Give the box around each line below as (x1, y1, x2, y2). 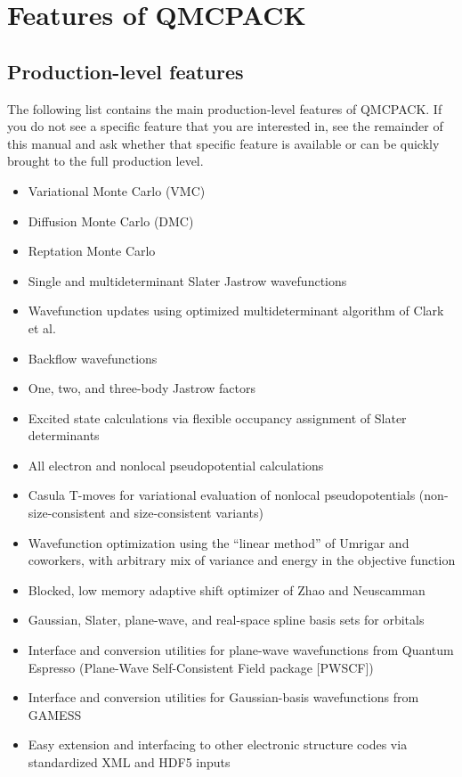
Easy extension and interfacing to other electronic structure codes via (28, 735, 408, 754)
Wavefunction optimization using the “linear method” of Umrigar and (28, 533, 409, 552)
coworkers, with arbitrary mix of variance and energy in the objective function (28, 551, 456, 569)
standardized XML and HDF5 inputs (28, 753, 231, 772)
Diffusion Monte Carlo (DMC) (28, 211, 194, 230)
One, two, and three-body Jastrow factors (28, 379, 255, 397)
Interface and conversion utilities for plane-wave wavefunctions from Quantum (28, 641, 454, 659)
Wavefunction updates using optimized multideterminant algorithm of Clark (28, 301, 444, 320)
